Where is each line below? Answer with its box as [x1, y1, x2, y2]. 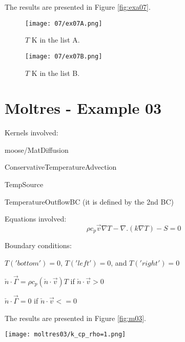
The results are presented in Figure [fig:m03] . [5, 312, 146, 323]
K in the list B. [31, 67, 80, 78]
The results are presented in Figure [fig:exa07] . [5, 2, 151, 12]
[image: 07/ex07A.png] [25, 19, 102, 27]
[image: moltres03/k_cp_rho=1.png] [5, 331, 126, 338]
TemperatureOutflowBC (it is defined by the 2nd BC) [5, 196, 174, 207]
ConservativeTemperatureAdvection [5, 162, 117, 172]
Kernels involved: [5, 127, 58, 138]
